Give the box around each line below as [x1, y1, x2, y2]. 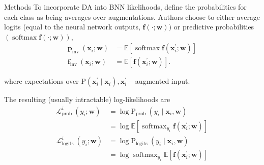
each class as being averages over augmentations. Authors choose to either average [4, 11, 260, 22]
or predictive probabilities [173, 21, 254, 32]
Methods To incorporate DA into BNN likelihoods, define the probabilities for [4, 2, 247, 12]
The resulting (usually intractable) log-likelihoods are [4, 94, 170, 105]
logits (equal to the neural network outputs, [4, 21, 140, 32]
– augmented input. [129, 76, 190, 86]
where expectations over [4, 76, 79, 86]
